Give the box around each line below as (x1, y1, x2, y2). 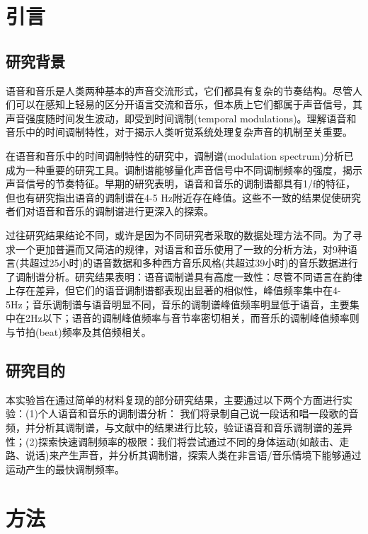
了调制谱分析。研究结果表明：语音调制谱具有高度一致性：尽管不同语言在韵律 (6, 269, 362, 284)
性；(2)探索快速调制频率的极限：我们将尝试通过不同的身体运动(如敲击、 (6, 434, 340, 448)
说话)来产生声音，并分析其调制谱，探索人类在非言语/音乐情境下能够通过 (25, 448, 362, 463)
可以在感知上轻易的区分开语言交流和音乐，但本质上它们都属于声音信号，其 (15, 97, 362, 112)
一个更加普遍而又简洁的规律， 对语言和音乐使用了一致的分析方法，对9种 (15, 241, 347, 256)
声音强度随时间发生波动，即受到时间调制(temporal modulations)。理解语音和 (6, 110, 357, 125)
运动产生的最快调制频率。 (6, 461, 125, 476)
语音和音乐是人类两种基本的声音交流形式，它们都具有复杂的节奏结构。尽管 (6, 83, 352, 98)
